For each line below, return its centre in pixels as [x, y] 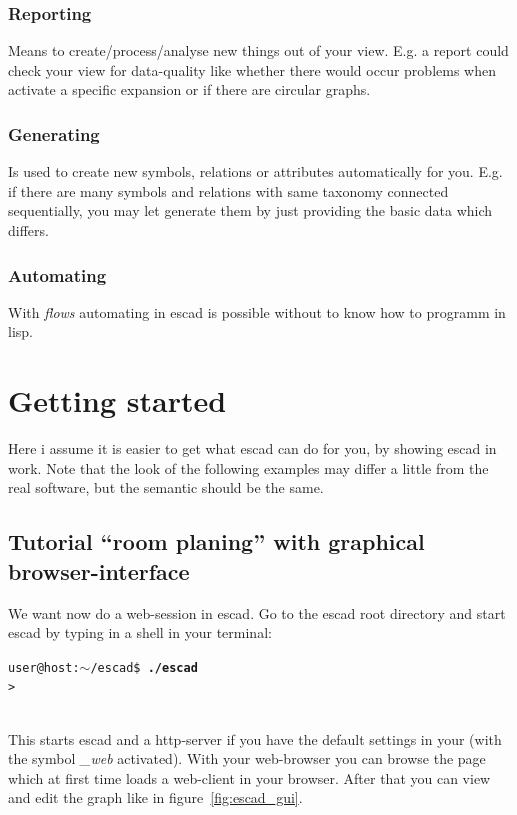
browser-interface [99, 570]
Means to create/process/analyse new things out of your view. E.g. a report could [258, 50]
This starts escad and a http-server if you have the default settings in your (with [255, 738]
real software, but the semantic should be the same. [166, 487]
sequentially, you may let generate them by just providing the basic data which [250, 210]
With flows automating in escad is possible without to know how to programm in [257, 311]
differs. [28, 230]
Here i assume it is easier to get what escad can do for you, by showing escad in [252, 448]
